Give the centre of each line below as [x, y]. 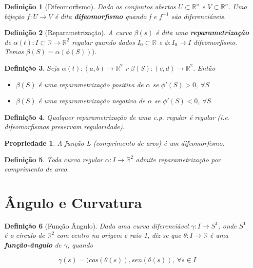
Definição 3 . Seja [32, 67]
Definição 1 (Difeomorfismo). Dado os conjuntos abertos [90, 6]
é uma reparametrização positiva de [91, 84]
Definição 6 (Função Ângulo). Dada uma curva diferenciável [97, 225]
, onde [227, 225]
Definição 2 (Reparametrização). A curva [68, 32]
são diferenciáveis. [199, 16]
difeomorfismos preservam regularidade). [65, 126]
